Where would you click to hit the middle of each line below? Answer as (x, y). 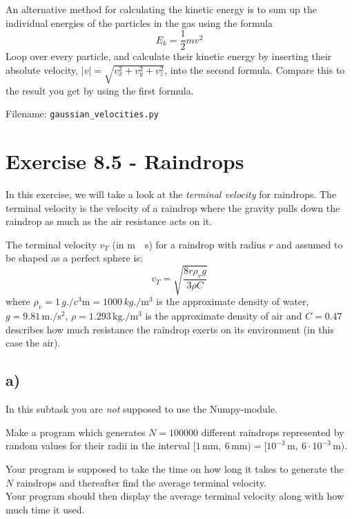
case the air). (33, 343)
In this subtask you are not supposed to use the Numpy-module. (141, 409)
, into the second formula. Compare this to (255, 69)
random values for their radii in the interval (98, 445)
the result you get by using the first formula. (100, 90)
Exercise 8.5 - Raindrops (125, 161)
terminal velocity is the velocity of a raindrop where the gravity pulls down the (173, 207)
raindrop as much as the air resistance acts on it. (109, 221)
